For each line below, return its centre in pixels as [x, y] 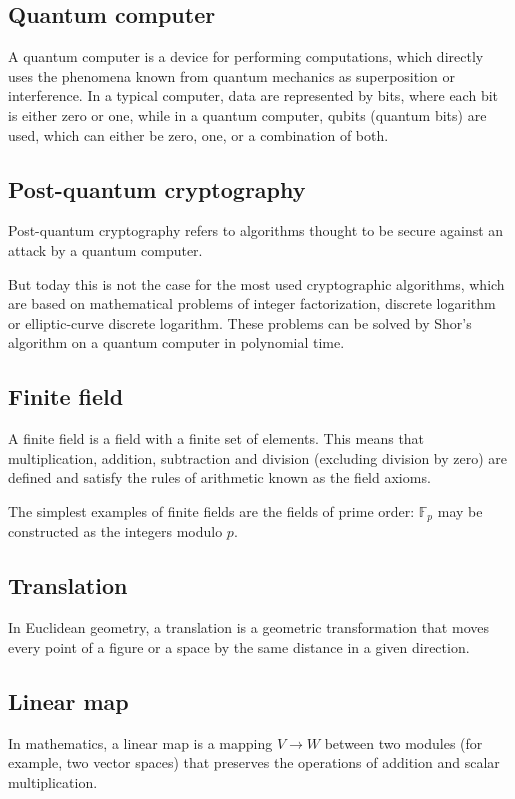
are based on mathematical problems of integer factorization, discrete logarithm [252, 303]
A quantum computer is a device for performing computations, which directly [246, 56]
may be [460, 510]
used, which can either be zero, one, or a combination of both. [198, 134]
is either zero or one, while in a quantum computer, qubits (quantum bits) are [247, 114]
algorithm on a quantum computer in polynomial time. [176, 342]
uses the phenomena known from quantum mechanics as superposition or [232, 75]
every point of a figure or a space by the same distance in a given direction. [239, 646]
